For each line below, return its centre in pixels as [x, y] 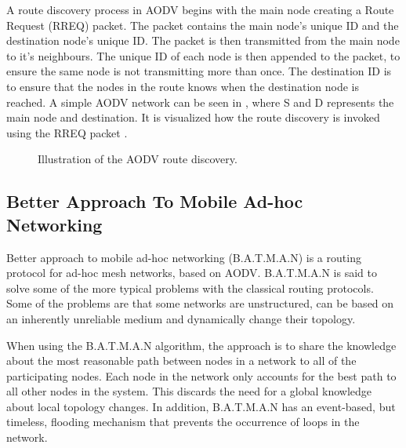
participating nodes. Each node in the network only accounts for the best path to [201, 375]
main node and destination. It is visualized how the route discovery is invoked [193, 117]
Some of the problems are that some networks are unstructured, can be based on [200, 303]
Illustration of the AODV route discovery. [138, 159]
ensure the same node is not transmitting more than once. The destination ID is [199, 71]
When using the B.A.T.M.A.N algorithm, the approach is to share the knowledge [201, 345]
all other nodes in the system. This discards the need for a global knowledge [189, 391]
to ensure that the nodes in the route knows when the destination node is [183, 86]
